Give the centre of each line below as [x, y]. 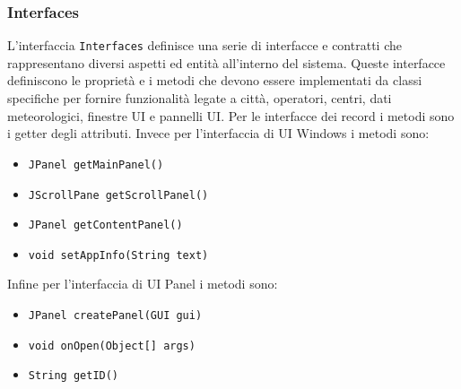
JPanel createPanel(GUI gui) [115, 316]
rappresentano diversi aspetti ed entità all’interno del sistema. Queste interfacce [226, 62]
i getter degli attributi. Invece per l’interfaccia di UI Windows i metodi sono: [218, 133]
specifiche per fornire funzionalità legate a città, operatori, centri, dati [200, 98]
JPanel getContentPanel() [105, 225]
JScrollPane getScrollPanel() [118, 195]
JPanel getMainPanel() [96, 164]
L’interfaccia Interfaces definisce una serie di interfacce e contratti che [204, 45]
